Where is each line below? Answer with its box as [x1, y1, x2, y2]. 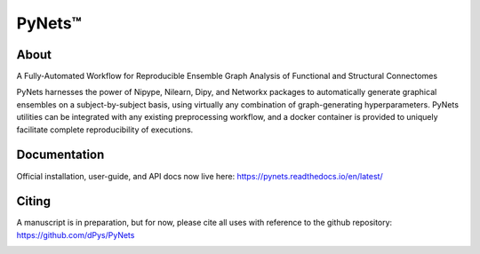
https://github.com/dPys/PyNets [16, 229, 135, 240]
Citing [16, 194, 51, 209]
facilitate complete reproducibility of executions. [16, 124, 194, 135]
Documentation [16, 147, 105, 163]
